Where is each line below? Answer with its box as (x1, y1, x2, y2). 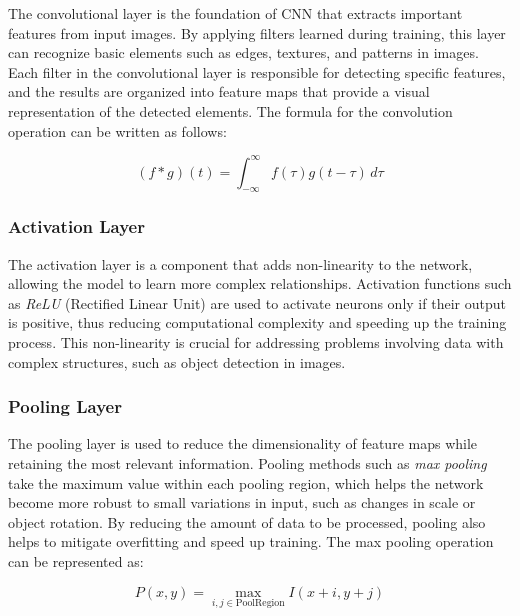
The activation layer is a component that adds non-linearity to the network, (8, 253, 473, 274)
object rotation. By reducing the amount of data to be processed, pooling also (8, 511, 486, 532)
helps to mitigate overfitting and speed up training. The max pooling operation (8, 531, 494, 552)
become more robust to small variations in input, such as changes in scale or (8, 492, 476, 513)
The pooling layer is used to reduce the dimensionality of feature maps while (8, 433, 478, 454)
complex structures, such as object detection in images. (8, 351, 346, 372)
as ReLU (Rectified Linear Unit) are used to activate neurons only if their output (8, 292, 506, 313)
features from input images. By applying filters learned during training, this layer (8, 22, 506, 43)
